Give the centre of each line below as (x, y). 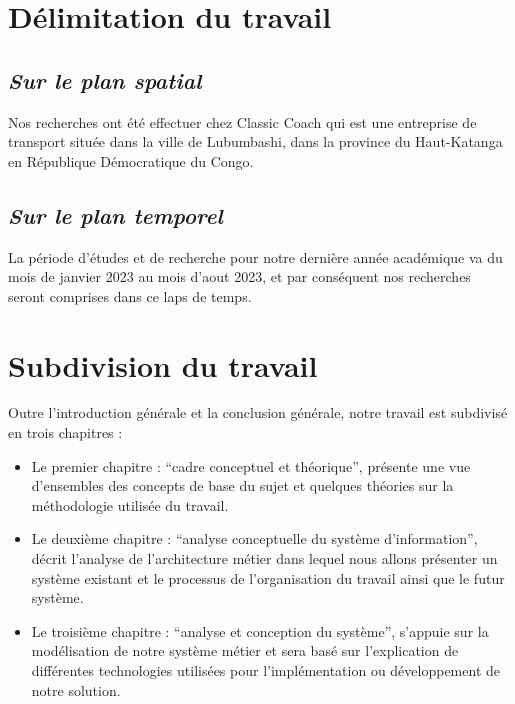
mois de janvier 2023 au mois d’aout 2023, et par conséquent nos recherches (239, 276)
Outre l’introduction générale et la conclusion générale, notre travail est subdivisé (258, 412)
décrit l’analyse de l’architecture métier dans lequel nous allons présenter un (264, 558)
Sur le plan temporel (115, 214)
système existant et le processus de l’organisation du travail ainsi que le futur (268, 577)
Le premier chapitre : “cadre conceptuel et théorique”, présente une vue (251, 465)
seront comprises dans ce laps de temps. (130, 295)
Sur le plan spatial (105, 79)
